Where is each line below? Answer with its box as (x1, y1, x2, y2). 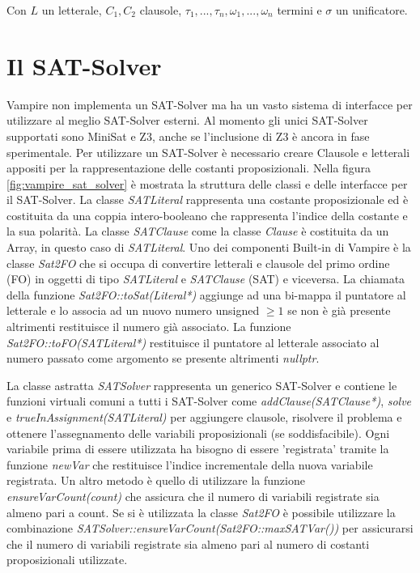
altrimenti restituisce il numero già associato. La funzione (6, 318, 291, 335)
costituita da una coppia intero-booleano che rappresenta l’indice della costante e (6, 206, 408, 223)
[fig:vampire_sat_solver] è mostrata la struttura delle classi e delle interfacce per (6, 175, 408, 192)
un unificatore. (336, 2, 408, 18)
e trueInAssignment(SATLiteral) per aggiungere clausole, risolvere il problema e (6, 409, 402, 425)
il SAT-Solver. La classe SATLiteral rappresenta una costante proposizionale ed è (6, 191, 409, 208)
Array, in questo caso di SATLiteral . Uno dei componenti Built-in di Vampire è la (6, 239, 411, 256)
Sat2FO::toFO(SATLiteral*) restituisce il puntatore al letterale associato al (6, 333, 380, 350)
